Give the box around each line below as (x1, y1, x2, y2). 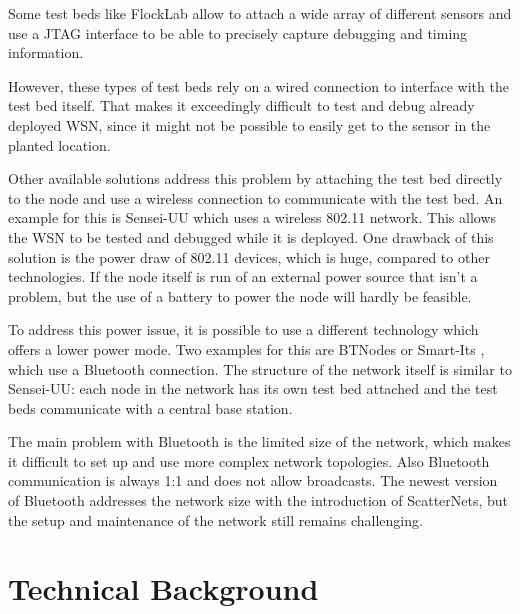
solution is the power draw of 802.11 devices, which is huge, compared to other (8, 246, 490, 267)
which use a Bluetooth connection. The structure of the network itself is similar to (8, 358, 512, 379)
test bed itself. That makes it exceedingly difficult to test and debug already (8, 95, 475, 116)
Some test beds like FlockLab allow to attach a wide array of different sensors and (8, 3, 512, 23)
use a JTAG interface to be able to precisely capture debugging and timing (8, 22, 468, 43)
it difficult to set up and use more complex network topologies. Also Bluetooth (8, 450, 490, 471)
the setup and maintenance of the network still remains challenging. (8, 509, 423, 530)
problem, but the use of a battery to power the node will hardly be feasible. (8, 285, 472, 306)
